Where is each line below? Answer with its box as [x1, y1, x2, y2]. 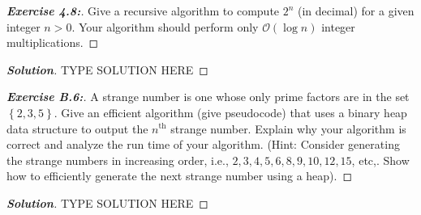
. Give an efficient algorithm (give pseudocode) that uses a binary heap [54, 103, 407, 120]
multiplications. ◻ [6, 34, 99, 51]
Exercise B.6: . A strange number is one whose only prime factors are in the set [6, 88, 410, 105]
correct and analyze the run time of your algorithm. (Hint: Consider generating [6, 136, 400, 153]
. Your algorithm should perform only [71, 18, 259, 35]
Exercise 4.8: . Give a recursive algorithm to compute [6, 2, 280, 19]
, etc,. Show [351, 151, 410, 168]
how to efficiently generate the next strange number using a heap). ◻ [6, 167, 353, 184]
